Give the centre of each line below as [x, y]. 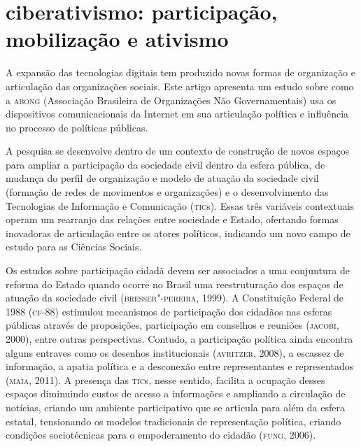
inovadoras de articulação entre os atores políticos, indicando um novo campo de [178, 233]
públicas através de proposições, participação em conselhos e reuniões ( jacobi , [172, 325]
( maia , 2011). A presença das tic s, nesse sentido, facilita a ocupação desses [165, 379]
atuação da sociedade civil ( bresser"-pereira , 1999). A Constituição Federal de [175, 298]
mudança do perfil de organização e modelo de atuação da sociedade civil [162, 178]
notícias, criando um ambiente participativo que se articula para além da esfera [175, 407]
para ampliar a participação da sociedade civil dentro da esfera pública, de [165, 164]
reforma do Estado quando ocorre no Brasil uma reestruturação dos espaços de [175, 284]
